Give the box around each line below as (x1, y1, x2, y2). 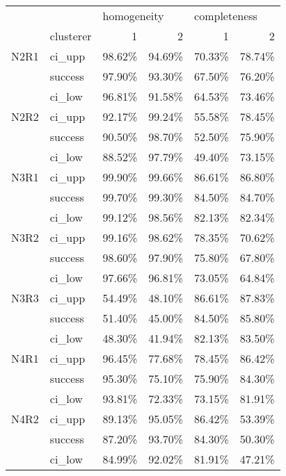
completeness (194, 8, 257, 24)
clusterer (49, 28, 92, 44)
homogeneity (102, 8, 164, 24)
